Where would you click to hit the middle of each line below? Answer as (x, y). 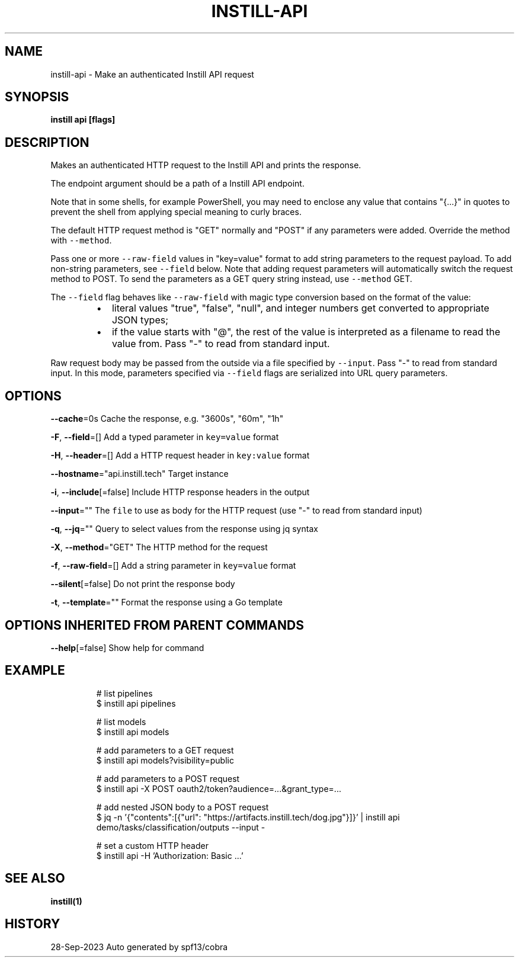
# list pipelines (124, 693)
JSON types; (140, 320)
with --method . (81, 240)
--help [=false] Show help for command (127, 647)
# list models (121, 721)
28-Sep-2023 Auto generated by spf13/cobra (139, 947)
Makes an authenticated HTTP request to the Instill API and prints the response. (206, 165)
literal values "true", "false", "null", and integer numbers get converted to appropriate (300, 308)
